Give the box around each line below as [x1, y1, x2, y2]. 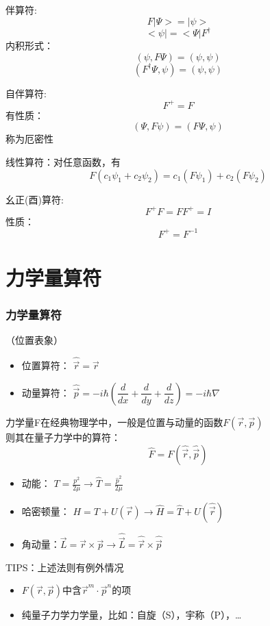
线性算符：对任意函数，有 [5, 154, 121, 168]
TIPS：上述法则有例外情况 [5, 560, 124, 574]
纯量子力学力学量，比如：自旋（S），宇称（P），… [21, 608, 242, 622]
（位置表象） [5, 333, 63, 347]
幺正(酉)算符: [5, 192, 64, 206]
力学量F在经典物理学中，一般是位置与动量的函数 [5, 414, 223, 429]
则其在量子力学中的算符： [5, 429, 121, 444]
